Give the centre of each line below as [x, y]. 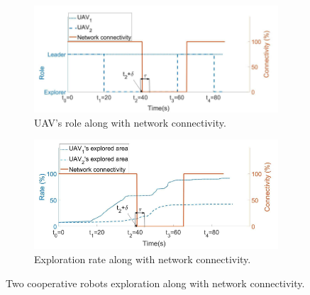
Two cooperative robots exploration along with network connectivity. [155, 283]
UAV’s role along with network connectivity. [130, 122]
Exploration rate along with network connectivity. [143, 259]
